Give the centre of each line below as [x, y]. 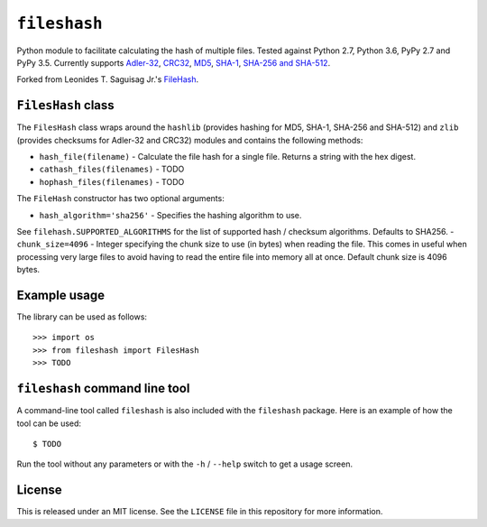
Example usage [61, 295]
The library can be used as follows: [82, 317]
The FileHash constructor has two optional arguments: [120, 199]
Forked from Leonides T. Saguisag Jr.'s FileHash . [108, 79]
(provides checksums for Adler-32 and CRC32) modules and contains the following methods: [190, 140]
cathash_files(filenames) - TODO [112, 169]
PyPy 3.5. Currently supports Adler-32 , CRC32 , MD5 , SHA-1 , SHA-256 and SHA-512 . [174, 62]
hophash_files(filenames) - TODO [112, 181]
